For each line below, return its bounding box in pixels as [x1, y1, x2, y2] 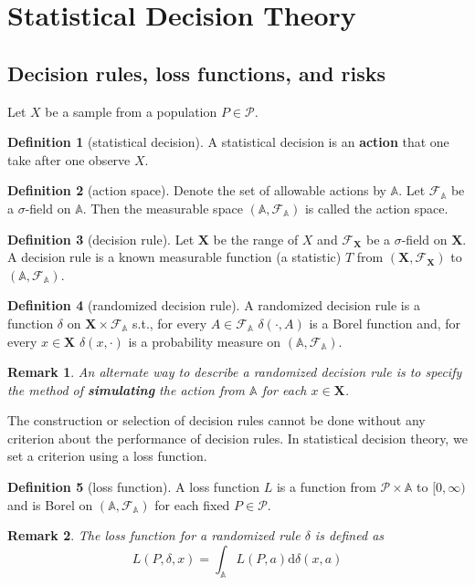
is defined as [314, 526, 385, 545]
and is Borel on [7, 495, 93, 514]
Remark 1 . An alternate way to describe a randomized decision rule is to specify [7, 362, 462, 381]
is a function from [276, 477, 376, 496]
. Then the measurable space [82, 198, 243, 217]
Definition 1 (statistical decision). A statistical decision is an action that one [7, 132, 449, 151]
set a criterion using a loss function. [7, 446, 207, 465]
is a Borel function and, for [309, 313, 461, 332]
